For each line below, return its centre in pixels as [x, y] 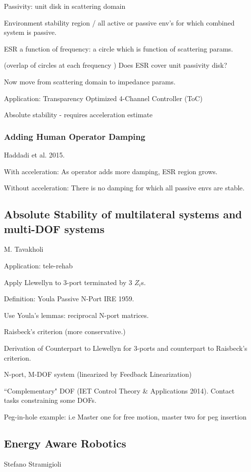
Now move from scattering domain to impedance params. [90, 81]
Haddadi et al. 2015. [34, 154]
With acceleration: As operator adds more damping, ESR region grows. [111, 171]
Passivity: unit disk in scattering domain [65, 6]
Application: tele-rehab [38, 265]
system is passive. [30, 32]
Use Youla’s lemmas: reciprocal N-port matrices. [76, 315]
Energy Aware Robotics [65, 443]
